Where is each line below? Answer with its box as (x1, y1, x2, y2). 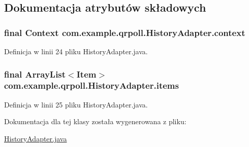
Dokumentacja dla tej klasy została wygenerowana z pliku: (4, 116, 186, 127)
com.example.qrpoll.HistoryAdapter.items (4, 79, 179, 92)
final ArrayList (4, 67, 66, 80)
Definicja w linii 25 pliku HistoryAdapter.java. (4, 99, 148, 109)
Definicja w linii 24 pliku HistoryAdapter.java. (4, 46, 148, 56)
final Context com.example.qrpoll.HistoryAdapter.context (4, 26, 245, 39)
